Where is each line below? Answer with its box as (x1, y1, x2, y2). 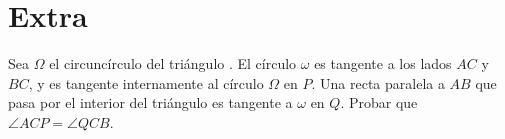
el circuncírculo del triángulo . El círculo (49, 53, 297, 74)
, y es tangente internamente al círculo (28, 72, 264, 93)
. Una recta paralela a (311, 72, 445, 93)
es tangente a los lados (314, 53, 452, 74)
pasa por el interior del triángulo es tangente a (8, 92, 293, 113)
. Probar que (340, 92, 418, 113)
